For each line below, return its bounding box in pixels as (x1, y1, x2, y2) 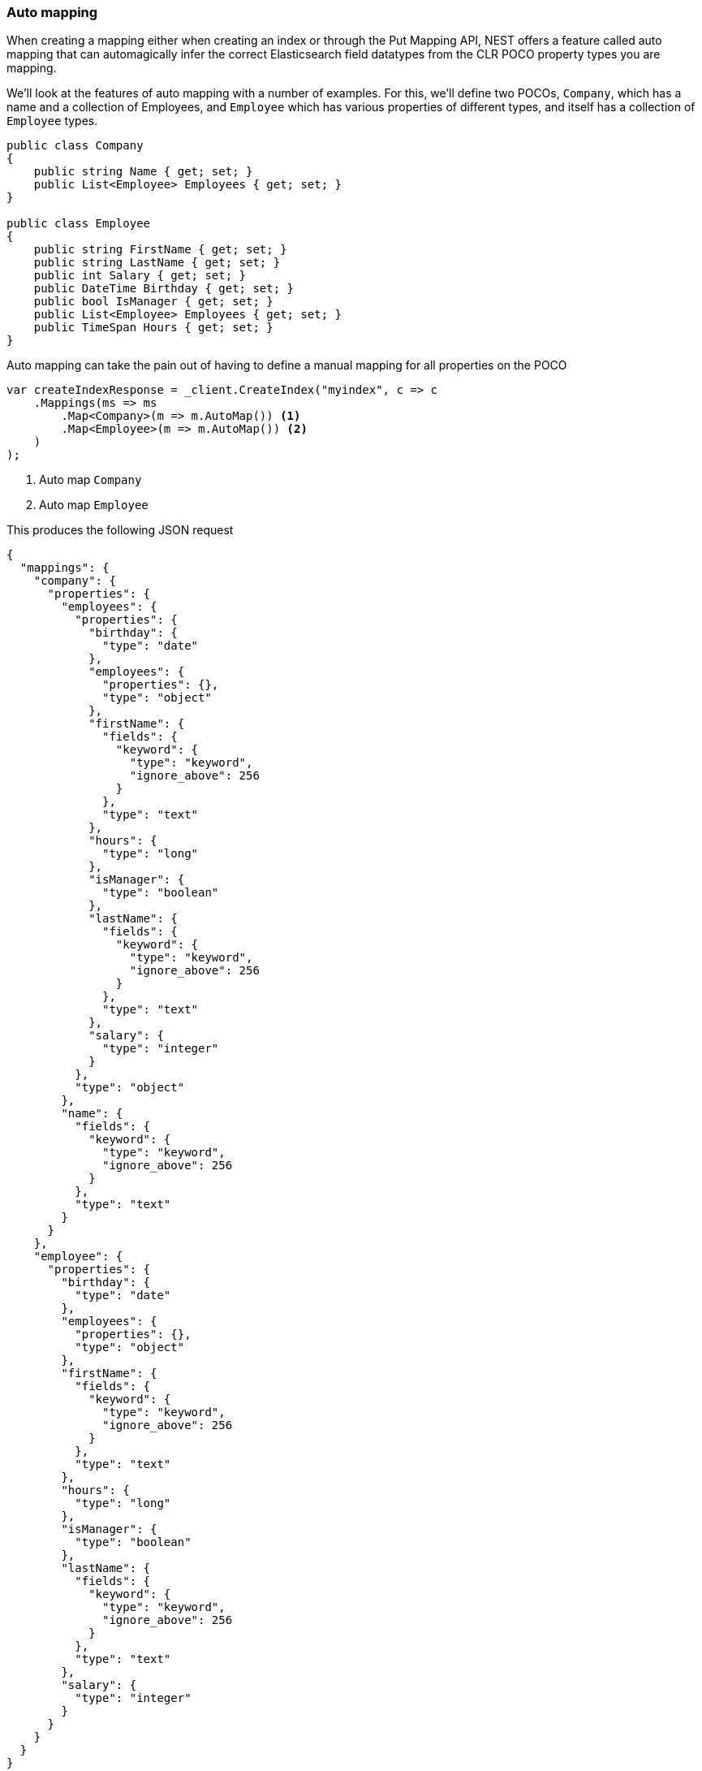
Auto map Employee (39, 498, 149, 512)
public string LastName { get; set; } (33, 256, 281, 270)
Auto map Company (39, 473, 142, 487)
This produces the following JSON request (6, 523, 234, 538)
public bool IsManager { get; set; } (33, 295, 273, 309)
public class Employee (6, 217, 151, 231)
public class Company (6, 139, 144, 153)
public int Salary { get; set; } (33, 269, 247, 283)
